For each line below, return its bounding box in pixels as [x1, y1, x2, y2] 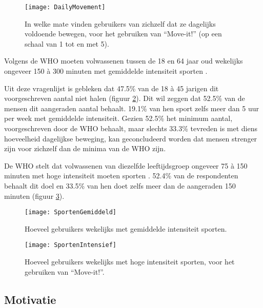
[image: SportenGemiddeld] [25, 209, 116, 216]
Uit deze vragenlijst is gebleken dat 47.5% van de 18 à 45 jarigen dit [4, 83, 219, 93]
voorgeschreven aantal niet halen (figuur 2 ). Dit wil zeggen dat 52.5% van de [4, 93, 245, 104]
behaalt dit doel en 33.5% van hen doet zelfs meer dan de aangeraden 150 [4, 180, 236, 191]
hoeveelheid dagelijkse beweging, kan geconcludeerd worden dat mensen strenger [4, 133, 257, 143]
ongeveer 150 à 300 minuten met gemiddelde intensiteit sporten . [4, 66, 208, 76]
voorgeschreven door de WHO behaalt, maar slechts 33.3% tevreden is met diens [4, 123, 258, 133]
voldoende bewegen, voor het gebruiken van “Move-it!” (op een [25, 28, 222, 39]
